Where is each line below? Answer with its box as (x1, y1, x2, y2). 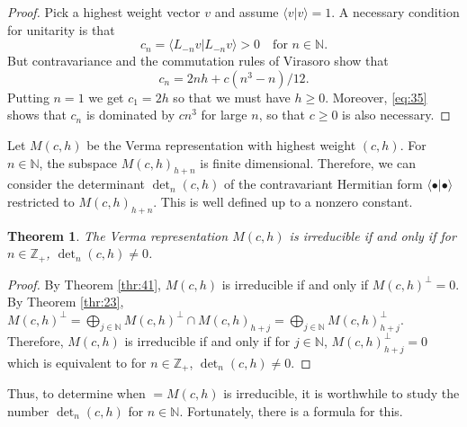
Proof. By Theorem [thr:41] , (7, 274, 161, 293)
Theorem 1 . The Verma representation (7, 226, 229, 245)
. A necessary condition (331, 3, 460, 21)
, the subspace (39, 153, 118, 172)
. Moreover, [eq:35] (325, 87, 427, 106)
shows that (7, 105, 67, 124)
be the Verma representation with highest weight (86, 135, 356, 154)
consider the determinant (7, 174, 145, 193)
